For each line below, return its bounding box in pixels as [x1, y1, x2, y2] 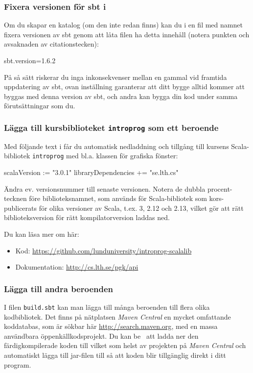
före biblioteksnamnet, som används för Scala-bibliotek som [29, 193, 207, 203]
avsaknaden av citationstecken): [4, 39, 99, 49]
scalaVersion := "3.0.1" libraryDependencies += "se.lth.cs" [4, 167, 179, 177]
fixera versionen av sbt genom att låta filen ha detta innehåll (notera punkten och [4, 29, 250, 39]
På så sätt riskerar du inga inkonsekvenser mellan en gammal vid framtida [4, 72, 227, 82]
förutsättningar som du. [4, 100, 75, 111]
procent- [207, 183, 232, 194]
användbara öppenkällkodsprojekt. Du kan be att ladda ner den [4, 330, 199, 341]
